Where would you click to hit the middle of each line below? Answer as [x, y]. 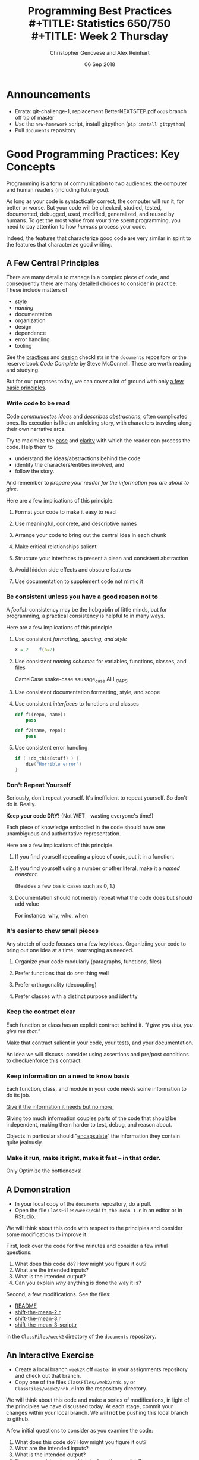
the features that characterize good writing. [59, 244]
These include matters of [37, 290]
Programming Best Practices [100, 11]
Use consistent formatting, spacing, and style [71, 639]
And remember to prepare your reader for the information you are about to [98, 482]
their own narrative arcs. [36, 429]
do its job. [18, 1095]
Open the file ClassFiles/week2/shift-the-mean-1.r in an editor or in [99, 1211]
